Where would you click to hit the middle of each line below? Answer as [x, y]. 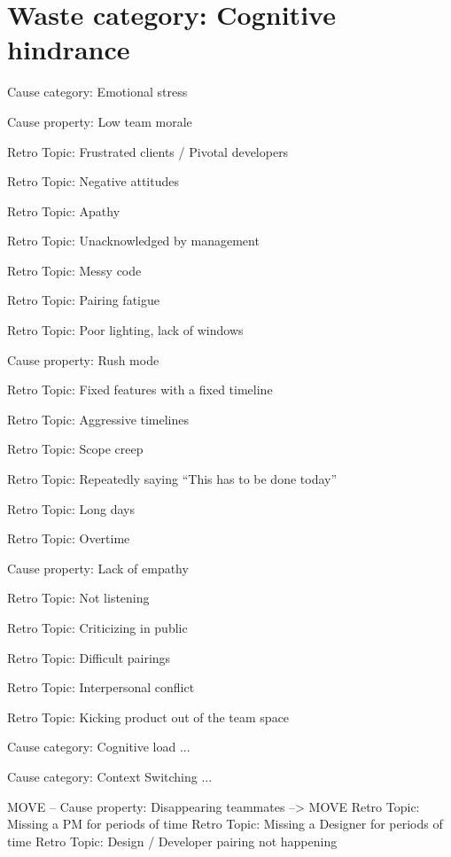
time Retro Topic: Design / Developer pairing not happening [172, 841]
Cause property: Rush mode [83, 359]
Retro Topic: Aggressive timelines [98, 419]
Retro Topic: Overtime [69, 538]
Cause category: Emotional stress [97, 92]
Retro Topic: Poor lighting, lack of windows [125, 330]
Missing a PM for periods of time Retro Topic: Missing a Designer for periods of [225, 824]
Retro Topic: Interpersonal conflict [101, 687]
